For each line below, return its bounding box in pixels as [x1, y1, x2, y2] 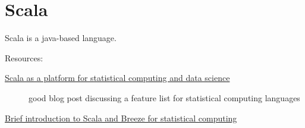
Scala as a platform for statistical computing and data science [5, 71, 230, 84]
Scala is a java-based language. [5, 32, 117, 44]
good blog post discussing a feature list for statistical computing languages [29, 91, 300, 104]
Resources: [5, 51, 43, 64]
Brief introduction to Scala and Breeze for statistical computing [5, 111, 237, 124]
